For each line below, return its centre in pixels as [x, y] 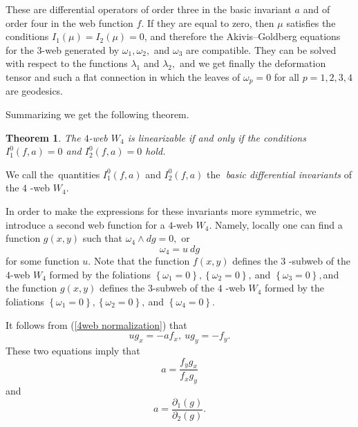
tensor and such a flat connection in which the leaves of [123, 76]
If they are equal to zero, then [210, 22]
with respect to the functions [67, 63]
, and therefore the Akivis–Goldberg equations [242, 36]
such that [103, 238]
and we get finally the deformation [253, 63]
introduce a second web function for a [85, 224]
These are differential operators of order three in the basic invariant [149, 9]
